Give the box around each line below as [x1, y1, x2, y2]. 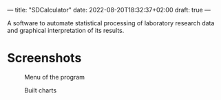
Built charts [24, 86, 57, 95]
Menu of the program [24, 73, 85, 81]
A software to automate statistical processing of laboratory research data [7, 19, 215, 27]
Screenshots [7, 51, 82, 66]
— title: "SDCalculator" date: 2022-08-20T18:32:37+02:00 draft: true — [7, 6, 211, 14]
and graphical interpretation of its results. [7, 27, 125, 34]
